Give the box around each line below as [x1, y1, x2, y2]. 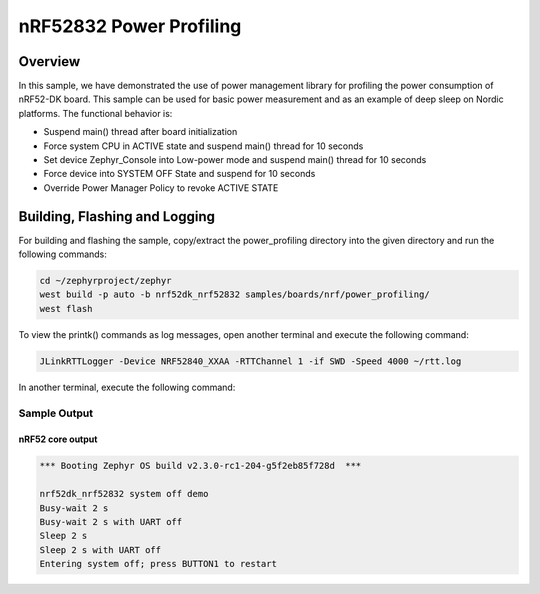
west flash [39, 303, 93, 314]
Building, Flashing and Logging [18, 208, 215, 225]
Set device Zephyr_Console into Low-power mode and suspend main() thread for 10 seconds [43, 154, 427, 166]
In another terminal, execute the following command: [18, 381, 236, 393]
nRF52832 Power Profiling [18, 15, 242, 37]
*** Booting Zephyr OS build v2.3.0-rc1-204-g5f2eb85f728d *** [39, 460, 362, 472]
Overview [18, 53, 81, 70]
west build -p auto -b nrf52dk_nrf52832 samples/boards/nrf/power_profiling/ [39, 289, 430, 300]
